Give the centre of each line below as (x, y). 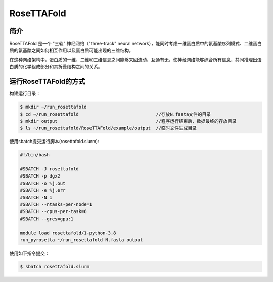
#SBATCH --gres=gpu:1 (47, 219)
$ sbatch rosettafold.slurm (55, 267)
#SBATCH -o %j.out (43, 183)
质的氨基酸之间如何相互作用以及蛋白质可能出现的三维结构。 (71, 50)
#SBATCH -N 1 (36, 197)
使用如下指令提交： (29, 253)
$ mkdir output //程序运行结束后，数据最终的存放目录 (128, 121)
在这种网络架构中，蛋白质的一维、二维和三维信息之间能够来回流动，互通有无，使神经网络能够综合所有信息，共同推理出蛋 (135, 60)
